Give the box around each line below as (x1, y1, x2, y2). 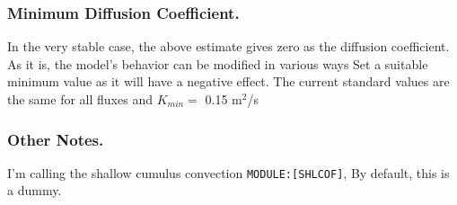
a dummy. (7, 181, 62, 200)
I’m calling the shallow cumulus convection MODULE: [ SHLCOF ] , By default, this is (7, 163, 450, 182)
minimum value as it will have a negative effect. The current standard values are (7, 72, 450, 91)
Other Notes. (7, 128, 104, 150)
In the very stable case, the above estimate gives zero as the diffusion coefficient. (7, 37, 450, 56)
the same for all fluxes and (7, 90, 153, 108)
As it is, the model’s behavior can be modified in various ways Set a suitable (7, 54, 428, 73)
